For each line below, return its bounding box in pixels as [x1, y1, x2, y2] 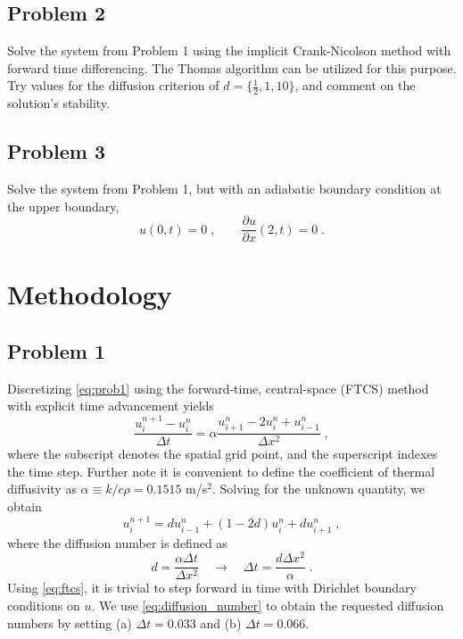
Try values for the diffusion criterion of [7, 76, 219, 95]
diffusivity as [7, 479, 77, 498]
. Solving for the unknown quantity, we [211, 479, 426, 498]
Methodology [7, 276, 172, 312]
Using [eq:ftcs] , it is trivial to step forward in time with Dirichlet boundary [7, 578, 417, 597]
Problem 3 [7, 137, 105, 165]
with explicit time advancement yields [7, 396, 214, 415]
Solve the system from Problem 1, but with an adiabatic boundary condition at [7, 179, 442, 198]
